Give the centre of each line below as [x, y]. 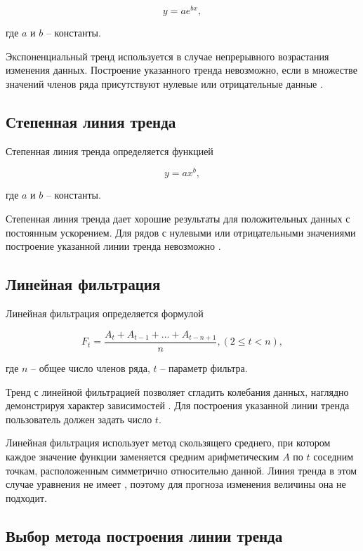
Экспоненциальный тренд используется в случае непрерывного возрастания [167, 56]
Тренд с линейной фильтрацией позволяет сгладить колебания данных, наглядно [177, 391]
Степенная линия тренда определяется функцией [110, 151]
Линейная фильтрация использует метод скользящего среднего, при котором [168, 443]
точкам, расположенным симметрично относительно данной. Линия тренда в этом [181, 470]
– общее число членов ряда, [91, 367]
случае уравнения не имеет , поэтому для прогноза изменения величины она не [176, 484]
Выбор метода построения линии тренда [144, 535]
